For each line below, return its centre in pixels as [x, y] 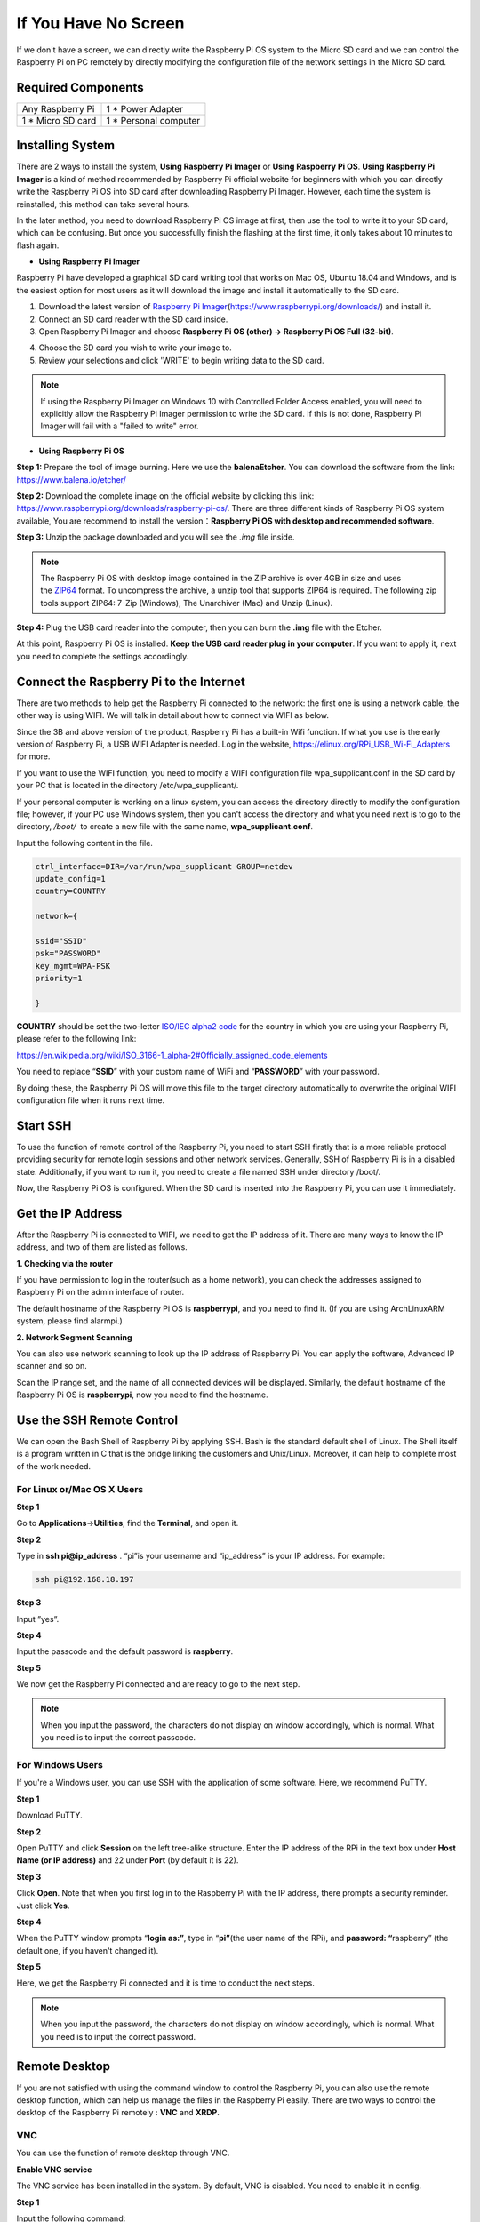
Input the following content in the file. [84, 843]
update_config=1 [71, 879]
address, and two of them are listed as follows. [102, 1247]
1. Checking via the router [64, 1263]
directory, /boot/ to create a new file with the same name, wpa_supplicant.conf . [165, 827]
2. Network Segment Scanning [74, 1337]
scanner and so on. [52, 1366]
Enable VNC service [54, 2170]
